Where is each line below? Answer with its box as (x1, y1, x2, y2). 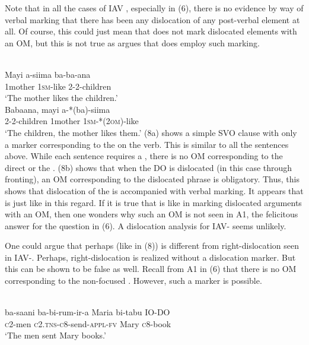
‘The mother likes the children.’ (5, 91, 118, 104)
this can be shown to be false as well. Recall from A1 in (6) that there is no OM (5, 262, 297, 275)
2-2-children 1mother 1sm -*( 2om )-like (5, 115, 139, 127)
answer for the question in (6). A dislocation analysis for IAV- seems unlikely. (5, 219, 286, 232)
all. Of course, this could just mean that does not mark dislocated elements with (5, 25, 297, 37)
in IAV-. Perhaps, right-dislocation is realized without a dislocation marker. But (5, 251, 296, 263)
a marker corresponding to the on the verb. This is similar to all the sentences (5, 138, 289, 150)
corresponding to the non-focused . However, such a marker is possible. (5, 274, 262, 287)
